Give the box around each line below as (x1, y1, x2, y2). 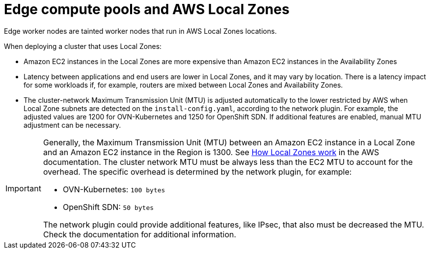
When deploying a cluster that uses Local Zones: (4, 42, 162, 50)
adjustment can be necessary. (24, 120, 121, 129)
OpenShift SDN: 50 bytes (62, 202, 154, 212)
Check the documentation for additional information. (43, 229, 237, 239)
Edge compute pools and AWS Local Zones (4, 1, 290, 18)
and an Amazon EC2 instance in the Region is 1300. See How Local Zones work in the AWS (43, 147, 379, 157)
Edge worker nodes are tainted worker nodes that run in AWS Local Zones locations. (4, 26, 277, 35)
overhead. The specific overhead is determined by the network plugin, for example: (43, 166, 352, 177)
